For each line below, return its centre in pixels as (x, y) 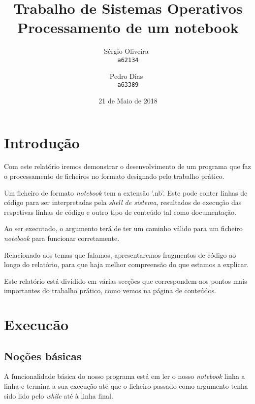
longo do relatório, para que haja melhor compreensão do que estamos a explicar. (127, 264)
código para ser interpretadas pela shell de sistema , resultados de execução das (123, 202)
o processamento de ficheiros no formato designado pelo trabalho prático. (114, 176)
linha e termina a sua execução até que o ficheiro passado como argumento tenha (126, 386)
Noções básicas (43, 355)
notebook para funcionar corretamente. (62, 238)
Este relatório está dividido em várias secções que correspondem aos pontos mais (126, 281)
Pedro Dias (126, 76)
